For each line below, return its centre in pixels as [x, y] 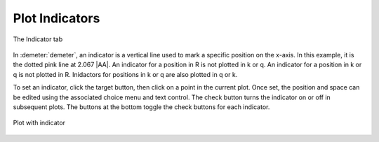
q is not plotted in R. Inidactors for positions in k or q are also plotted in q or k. [125, 74]
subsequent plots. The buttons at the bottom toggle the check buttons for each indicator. [141, 107]
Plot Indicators [56, 18]
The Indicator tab [38, 39]
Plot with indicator [39, 123]
